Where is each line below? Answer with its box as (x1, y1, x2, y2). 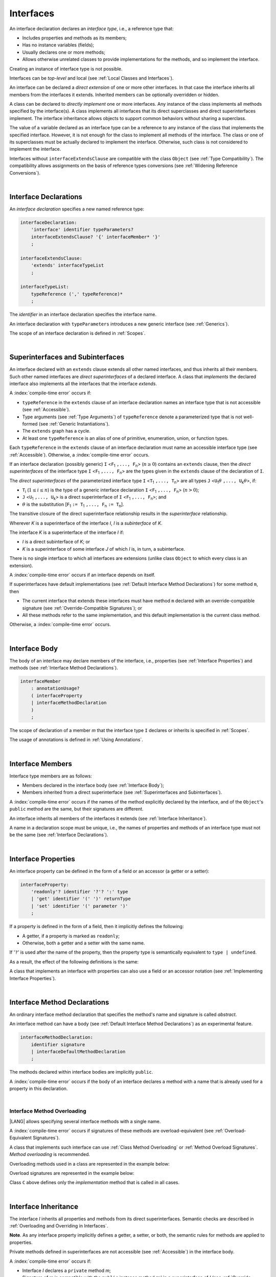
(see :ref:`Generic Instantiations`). (38, 420, 110, 427)
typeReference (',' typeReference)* (31, 291, 123, 297)
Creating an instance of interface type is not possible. (9, 65, 123, 72)
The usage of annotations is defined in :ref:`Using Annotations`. (9, 737, 143, 743)
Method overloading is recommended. (9, 1151, 90, 1157)
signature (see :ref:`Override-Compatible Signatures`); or (22, 605, 143, 611)
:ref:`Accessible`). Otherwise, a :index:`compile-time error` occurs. (9, 452, 150, 458)
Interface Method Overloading (9, 1107, 86, 1115)
